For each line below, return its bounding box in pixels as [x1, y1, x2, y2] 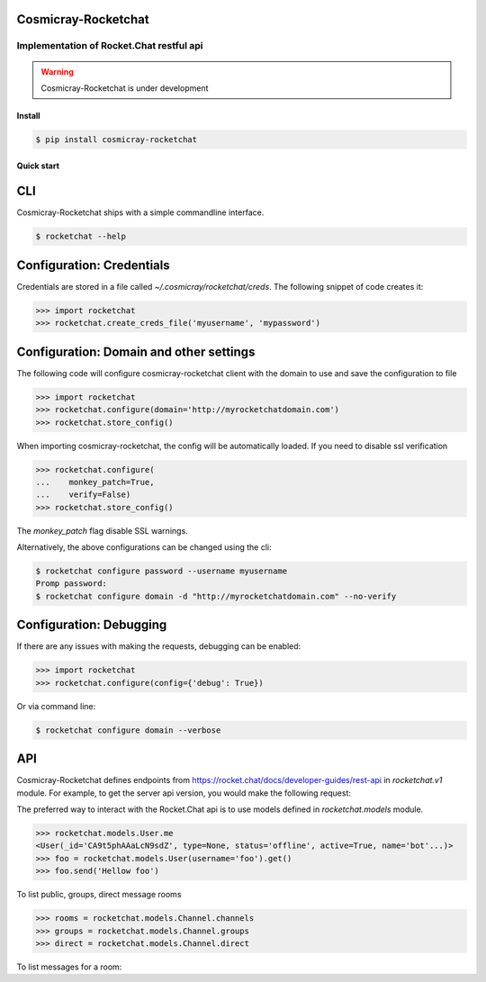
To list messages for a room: [16, 961, 122, 972]
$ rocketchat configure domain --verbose [35, 725, 221, 735]
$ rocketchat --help [35, 231, 126, 242]
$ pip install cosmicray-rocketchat [35, 134, 198, 144]
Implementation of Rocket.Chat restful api [16, 40, 203, 52]
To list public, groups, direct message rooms [16, 889, 182, 900]
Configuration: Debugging [16, 617, 167, 633]
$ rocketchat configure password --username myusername [35, 566, 288, 576]
